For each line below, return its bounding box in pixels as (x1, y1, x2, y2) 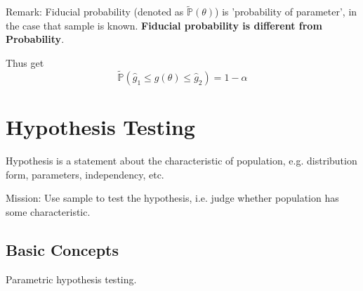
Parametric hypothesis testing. (6, 271, 137, 286)
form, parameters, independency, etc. (6, 167, 164, 181)
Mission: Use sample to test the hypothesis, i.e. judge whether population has (6, 190, 339, 205)
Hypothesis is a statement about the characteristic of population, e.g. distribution (6, 153, 357, 167)
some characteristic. (6, 204, 91, 219)
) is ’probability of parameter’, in (215, 4, 357, 19)
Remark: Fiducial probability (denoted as (6, 4, 184, 19)
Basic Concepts (6, 238, 119, 260)
